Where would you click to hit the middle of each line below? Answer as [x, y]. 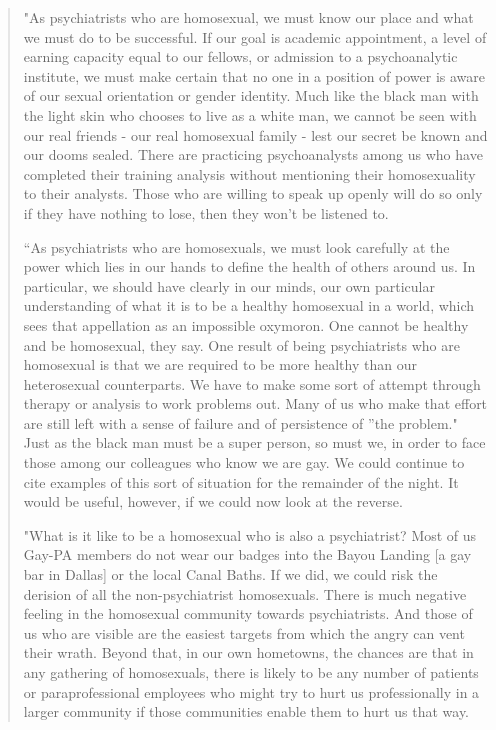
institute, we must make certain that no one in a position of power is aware [254, 75]
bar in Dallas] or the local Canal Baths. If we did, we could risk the [230, 574]
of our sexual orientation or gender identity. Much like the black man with [251, 95]
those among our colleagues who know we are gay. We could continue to [244, 462]
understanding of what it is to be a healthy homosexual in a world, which [249, 305]
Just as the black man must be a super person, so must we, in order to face [254, 442]
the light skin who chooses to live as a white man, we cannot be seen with [250, 114]
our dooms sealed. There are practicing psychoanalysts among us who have [253, 154]
